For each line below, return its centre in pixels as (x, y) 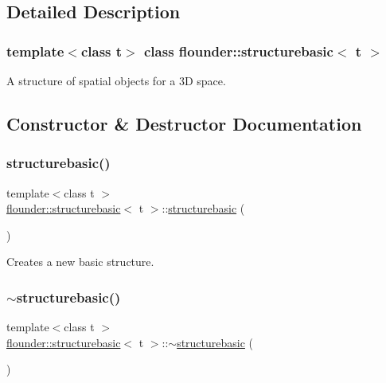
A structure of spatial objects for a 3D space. (116, 80)
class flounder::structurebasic (239, 51)
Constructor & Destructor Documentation (184, 123)
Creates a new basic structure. (80, 262)
